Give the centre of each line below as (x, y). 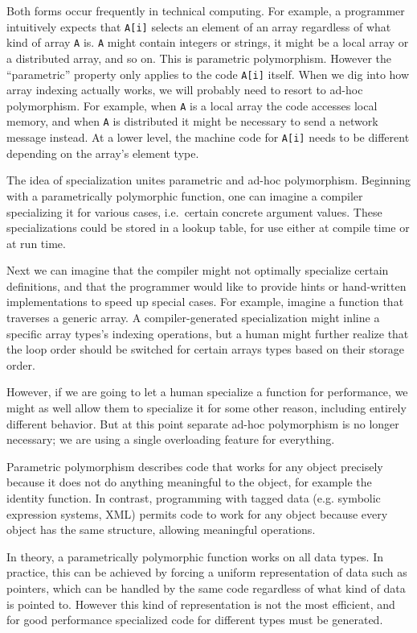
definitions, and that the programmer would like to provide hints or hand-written (206, 285)
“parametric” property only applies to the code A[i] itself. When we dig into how (208, 74)
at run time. (36, 243)
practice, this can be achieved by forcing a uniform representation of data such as (207, 572)
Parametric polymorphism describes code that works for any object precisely (195, 466)
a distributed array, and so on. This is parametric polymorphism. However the (199, 58)
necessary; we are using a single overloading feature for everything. (171, 439)
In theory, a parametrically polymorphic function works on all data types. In (195, 556)
